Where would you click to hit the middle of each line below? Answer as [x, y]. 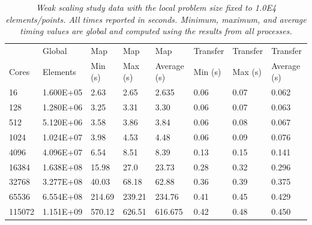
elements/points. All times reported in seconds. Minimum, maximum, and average [156, 19]
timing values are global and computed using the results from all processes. [156, 31]
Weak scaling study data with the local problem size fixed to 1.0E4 [156, 7]
